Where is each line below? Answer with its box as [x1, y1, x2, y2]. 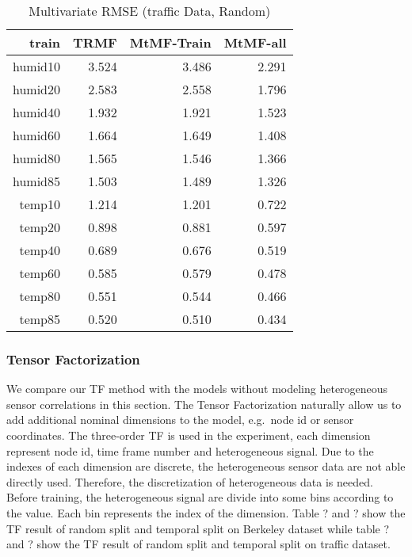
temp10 [19, 195, 61, 213]
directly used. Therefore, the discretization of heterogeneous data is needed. [6, 473, 373, 490]
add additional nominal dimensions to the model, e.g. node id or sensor [6, 411, 354, 428]
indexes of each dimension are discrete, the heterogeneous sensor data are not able [6, 458, 406, 475]
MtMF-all [223, 33, 287, 52]
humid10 [13, 57, 61, 75]
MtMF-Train [129, 33, 212, 52]
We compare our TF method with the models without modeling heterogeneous [6, 380, 388, 397]
